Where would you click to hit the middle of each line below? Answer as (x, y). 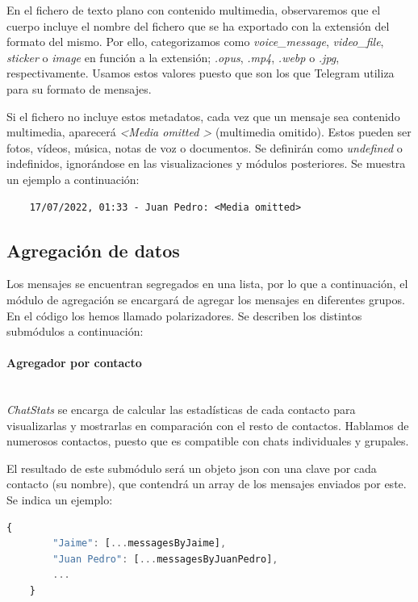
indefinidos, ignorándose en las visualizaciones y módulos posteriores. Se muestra (206, 163)
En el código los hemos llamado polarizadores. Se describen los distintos (184, 315)
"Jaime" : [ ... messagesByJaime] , (140, 543)
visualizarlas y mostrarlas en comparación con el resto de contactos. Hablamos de (208, 425)
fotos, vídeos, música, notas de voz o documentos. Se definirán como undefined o (205, 147)
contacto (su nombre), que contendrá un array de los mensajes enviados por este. (207, 484)
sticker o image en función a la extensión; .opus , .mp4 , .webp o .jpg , (173, 57)
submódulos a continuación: (75, 331)
